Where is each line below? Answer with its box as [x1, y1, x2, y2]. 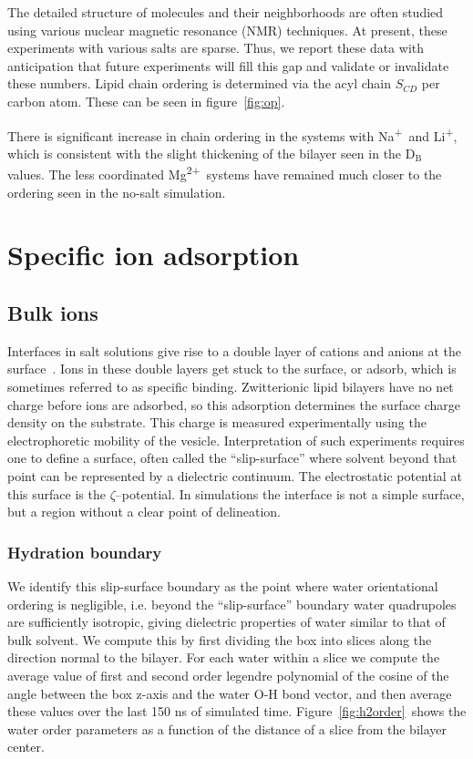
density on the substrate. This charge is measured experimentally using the [7, 413, 427, 432]
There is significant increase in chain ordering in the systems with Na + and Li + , [7, 123, 458, 145]
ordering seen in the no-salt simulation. [7, 182, 226, 201]
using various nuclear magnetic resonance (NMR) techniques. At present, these [7, 20, 447, 39]
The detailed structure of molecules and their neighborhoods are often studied [7, 3, 444, 21]
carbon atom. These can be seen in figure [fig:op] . [7, 91, 285, 110]
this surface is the [7, 484, 106, 503]
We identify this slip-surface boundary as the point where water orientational [7, 576, 438, 595]
